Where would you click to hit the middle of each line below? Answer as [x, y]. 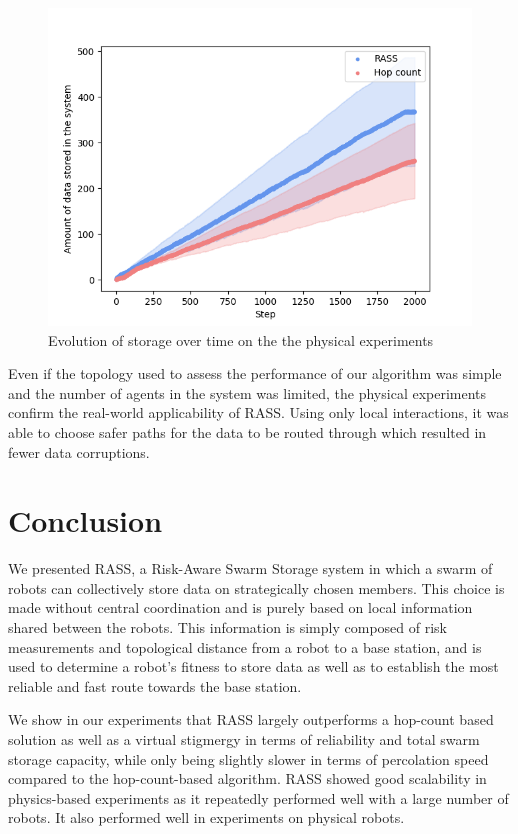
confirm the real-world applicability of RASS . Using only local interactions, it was [258, 412]
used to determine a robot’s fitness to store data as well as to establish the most [253, 666]
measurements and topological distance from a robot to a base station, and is [245, 646]
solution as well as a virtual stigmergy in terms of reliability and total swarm [244, 739]
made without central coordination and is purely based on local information [240, 607]
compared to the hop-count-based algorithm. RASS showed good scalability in [247, 778]
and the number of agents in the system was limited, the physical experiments [247, 392]
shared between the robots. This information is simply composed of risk [227, 627]
